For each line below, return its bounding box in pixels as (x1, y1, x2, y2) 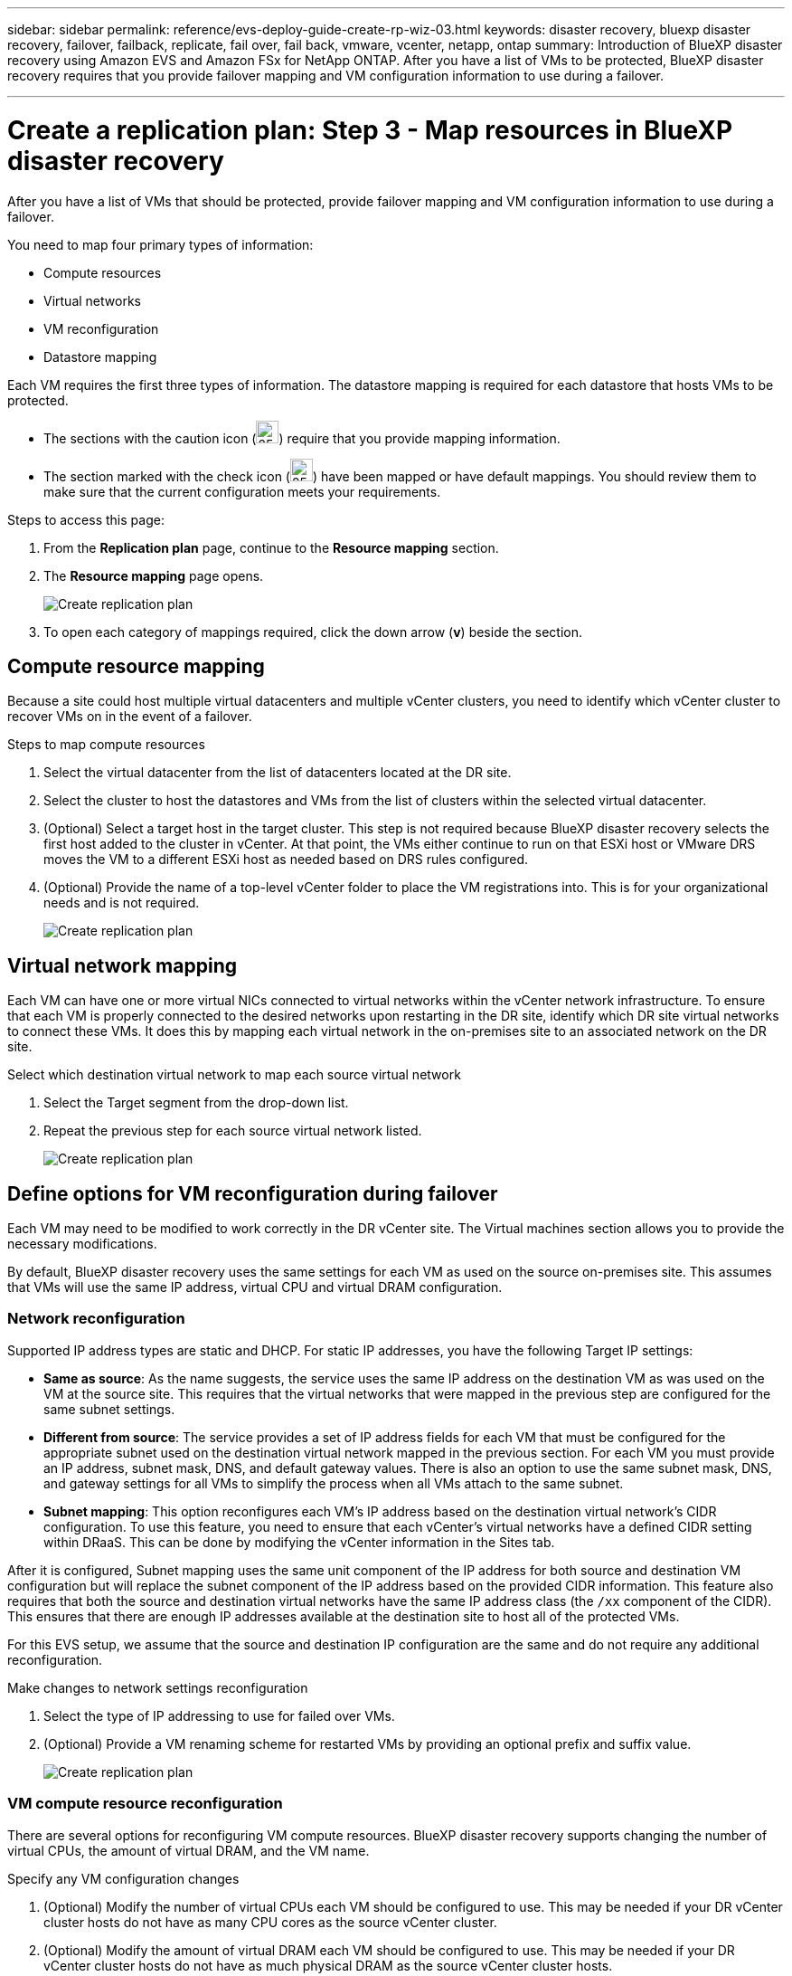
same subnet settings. (43, 1401, 175, 1417)
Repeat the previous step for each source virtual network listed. (43, 1123, 422, 1139)
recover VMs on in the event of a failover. (7, 708, 252, 725)
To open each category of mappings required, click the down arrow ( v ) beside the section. (43, 623, 583, 640)
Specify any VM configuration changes (7, 1870, 240, 1886)
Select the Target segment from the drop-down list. (43, 1095, 349, 1111)
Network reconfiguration (7, 1309, 185, 1328)
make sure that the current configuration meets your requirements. (43, 483, 441, 499)
